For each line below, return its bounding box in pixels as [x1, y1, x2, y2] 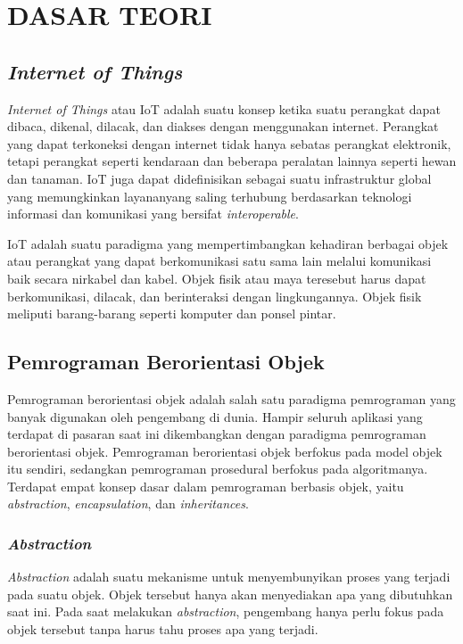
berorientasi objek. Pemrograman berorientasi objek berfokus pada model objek [7, 442, 442, 460]
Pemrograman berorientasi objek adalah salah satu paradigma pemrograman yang [7, 389, 456, 408]
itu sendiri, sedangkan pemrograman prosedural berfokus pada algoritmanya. [7, 459, 428, 478]
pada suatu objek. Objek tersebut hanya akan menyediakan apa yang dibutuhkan [7, 584, 453, 603]
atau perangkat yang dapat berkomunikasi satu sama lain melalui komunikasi [7, 252, 432, 270]
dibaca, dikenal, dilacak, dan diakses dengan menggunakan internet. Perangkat [7, 117, 439, 136]
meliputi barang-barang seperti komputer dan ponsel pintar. [7, 304, 336, 323]
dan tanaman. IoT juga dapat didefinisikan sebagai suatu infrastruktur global [7, 169, 432, 187]
